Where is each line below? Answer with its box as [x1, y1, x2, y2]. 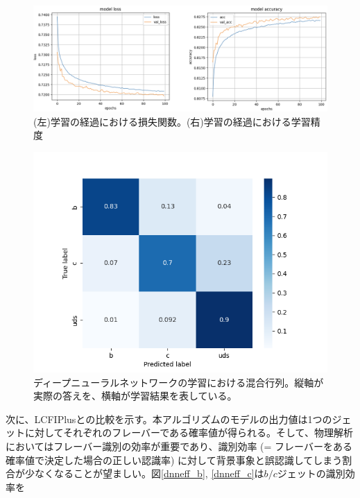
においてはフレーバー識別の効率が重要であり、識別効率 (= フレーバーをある [6, 438, 352, 453]
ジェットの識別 [277, 466, 345, 481]
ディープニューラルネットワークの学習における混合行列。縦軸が [33, 375, 324, 389]
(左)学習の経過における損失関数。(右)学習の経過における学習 [33, 114, 311, 128]
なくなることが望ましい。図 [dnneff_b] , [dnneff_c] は [34, 466, 264, 481]
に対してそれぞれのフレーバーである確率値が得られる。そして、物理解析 [24, 425, 353, 440]
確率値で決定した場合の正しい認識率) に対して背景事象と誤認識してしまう [6, 452, 343, 467]
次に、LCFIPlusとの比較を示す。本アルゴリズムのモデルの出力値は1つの [6, 411, 332, 426]
